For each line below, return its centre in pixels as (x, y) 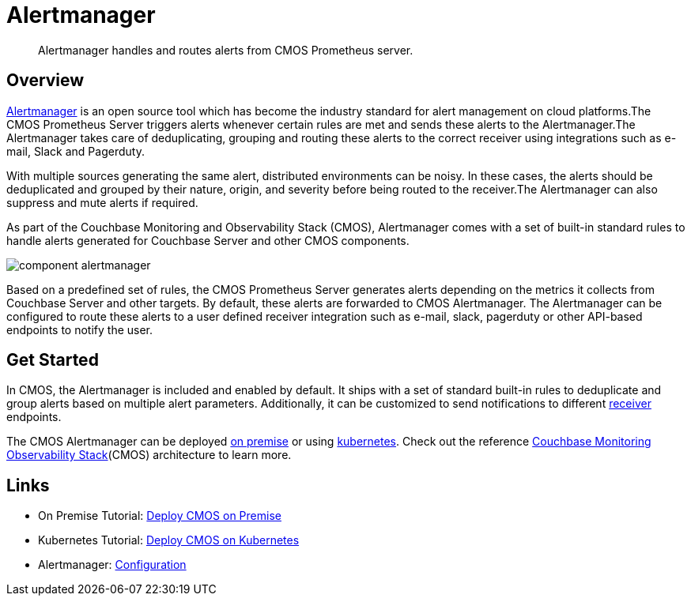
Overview (45, 81)
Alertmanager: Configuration (112, 565)
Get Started (53, 360)
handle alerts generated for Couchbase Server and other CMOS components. (208, 240)
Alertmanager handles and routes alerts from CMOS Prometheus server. (226, 50)
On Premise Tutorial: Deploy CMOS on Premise (160, 516)
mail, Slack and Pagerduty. (76, 151)
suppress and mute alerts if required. (102, 202)
